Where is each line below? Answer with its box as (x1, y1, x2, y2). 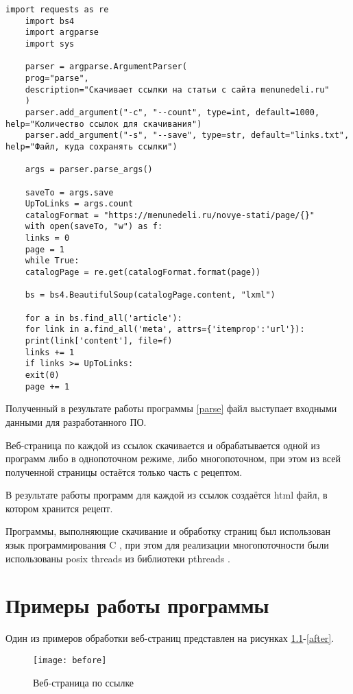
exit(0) (25, 370, 60, 380)
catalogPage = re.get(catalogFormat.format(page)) (25, 267, 261, 278)
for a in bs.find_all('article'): (25, 313, 182, 323)
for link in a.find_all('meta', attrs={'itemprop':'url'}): (25, 324, 305, 335)
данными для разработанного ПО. (5, 414, 147, 429)
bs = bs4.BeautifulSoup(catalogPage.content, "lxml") (25, 290, 276, 300)
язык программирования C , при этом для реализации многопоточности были (5, 538, 329, 552)
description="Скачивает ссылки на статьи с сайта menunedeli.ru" (25, 84, 330, 95)
